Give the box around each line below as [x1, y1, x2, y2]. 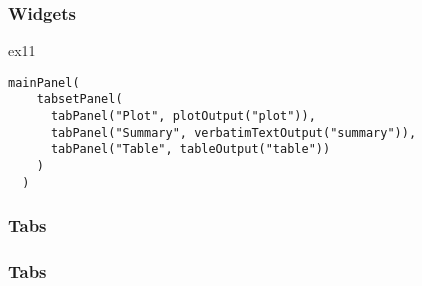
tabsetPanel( [36, 92, 123, 107]
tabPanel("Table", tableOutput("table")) [50, 142, 331, 157]
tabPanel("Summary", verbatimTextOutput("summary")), [50, 125, 417, 140]
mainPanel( [8, 75, 80, 90]
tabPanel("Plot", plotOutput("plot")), [50, 109, 316, 124]
